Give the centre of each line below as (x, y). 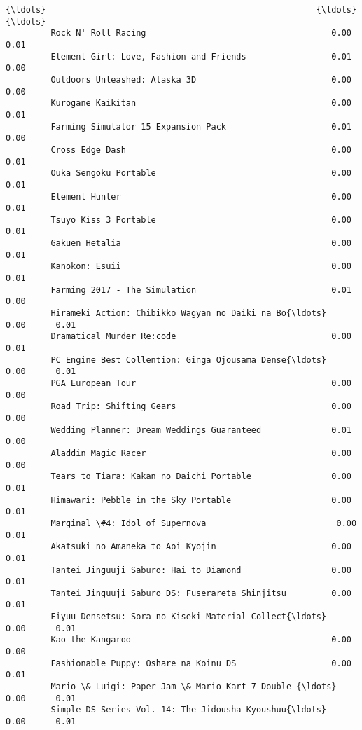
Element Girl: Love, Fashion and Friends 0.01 (201, 56)
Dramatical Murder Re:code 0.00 (201, 337)
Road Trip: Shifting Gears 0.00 (201, 407)
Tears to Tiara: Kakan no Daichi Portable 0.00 (201, 477)
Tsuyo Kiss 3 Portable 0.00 (201, 220)
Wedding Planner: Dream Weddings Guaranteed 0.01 (201, 430)
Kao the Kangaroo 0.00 (201, 640)
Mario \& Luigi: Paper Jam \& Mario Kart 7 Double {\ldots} (194, 687)
